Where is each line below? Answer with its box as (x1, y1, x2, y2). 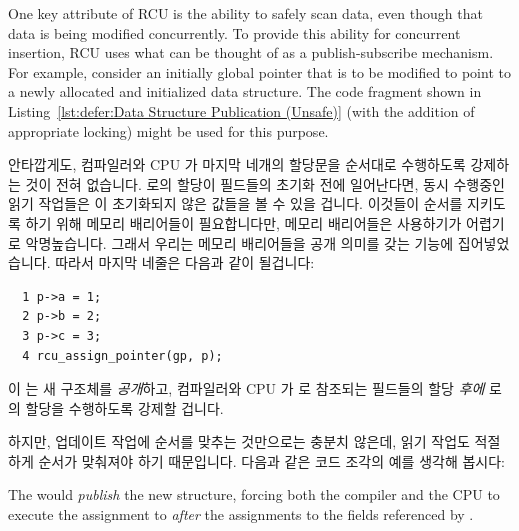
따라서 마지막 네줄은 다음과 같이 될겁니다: (55, 252, 315, 273)
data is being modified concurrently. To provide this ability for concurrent (8, 22, 461, 43)
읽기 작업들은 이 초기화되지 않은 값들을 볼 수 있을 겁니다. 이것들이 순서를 (8, 193, 463, 214)
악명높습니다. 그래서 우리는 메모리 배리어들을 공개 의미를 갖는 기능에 (25, 232, 454, 253)
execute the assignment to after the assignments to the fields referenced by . (8, 504, 474, 525)
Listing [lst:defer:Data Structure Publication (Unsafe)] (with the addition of (8, 100, 475, 121)
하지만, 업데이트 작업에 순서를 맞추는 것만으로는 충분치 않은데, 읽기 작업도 (8, 431, 470, 452)
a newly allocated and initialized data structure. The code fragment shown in (8, 81, 482, 102)
